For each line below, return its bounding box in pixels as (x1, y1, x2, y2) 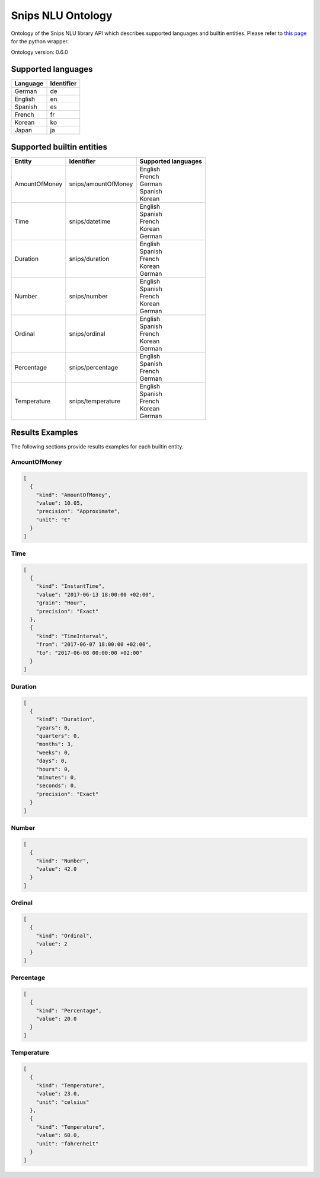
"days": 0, (36, 757, 68, 765)
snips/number (69, 292, 108, 300)
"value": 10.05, (36, 499, 83, 507)
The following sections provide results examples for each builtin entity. (11, 443, 184, 450)
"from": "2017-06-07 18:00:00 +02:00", (36, 641, 152, 648)
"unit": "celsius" (36, 1099, 89, 1106)
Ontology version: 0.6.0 (11, 49, 68, 56)
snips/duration (69, 254, 110, 263)
